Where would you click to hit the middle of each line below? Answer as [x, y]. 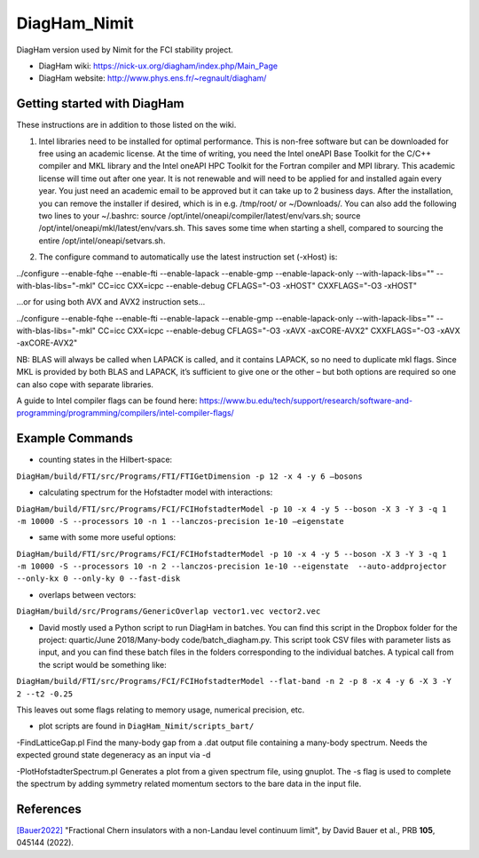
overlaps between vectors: [87, 594]
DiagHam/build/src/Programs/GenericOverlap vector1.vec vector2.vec [169, 612]
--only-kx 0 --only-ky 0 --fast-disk [98, 579]
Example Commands [75, 438]
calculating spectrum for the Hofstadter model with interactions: [156, 492]
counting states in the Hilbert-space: [106, 460]
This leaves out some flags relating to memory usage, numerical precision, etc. [161, 710]
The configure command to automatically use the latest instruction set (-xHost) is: [188, 257]
